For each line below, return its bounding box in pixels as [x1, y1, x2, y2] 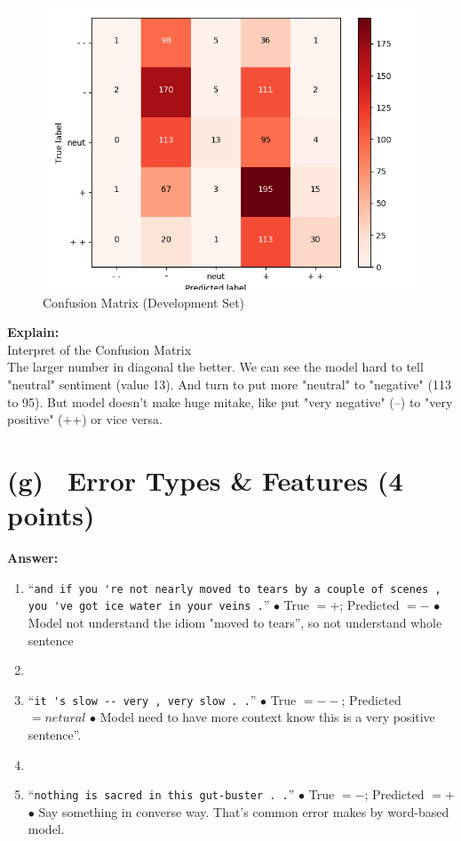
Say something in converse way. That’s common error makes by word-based [38, 802, 449, 821]
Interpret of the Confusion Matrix [7, 340, 192, 358]
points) [7, 497, 95, 533]
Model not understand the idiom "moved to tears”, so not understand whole [28, 613, 442, 631]
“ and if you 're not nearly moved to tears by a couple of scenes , [28, 578, 441, 597]
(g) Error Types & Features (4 [7, 461, 403, 498]
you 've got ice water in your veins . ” [28, 596, 270, 614]
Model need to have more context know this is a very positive [99, 708, 435, 726]
